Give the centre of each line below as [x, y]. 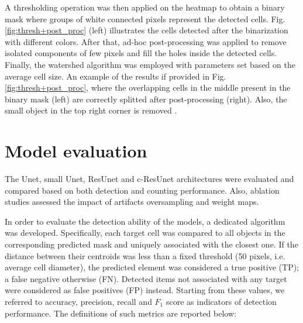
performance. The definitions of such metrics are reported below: [120, 313]
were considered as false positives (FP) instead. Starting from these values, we [145, 290]
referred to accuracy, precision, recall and [78, 301]
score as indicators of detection [221, 301]
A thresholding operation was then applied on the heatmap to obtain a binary [145, 7]
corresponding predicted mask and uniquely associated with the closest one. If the [151, 244]
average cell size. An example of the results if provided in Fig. [116, 76]
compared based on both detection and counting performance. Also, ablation [142, 190]
